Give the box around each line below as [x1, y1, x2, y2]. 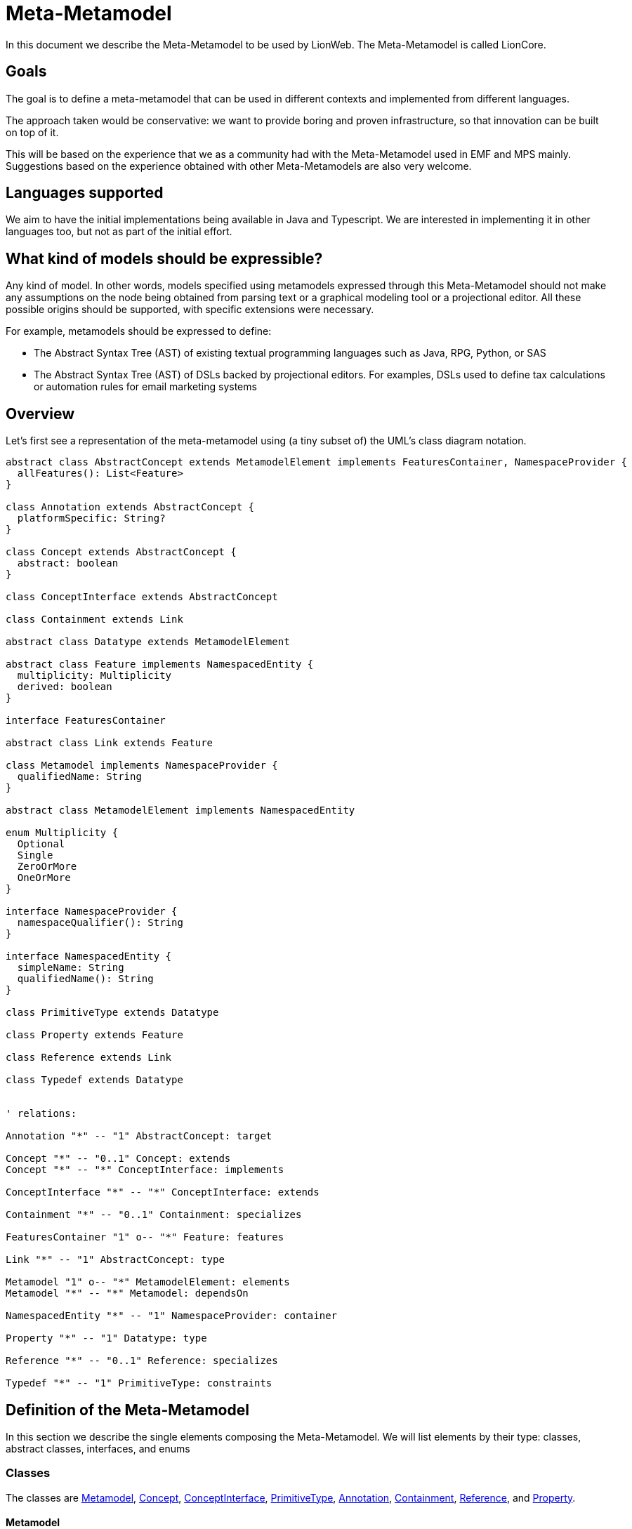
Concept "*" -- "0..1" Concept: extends [6, 1153, 231, 1165]
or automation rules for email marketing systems [34, 380, 257, 393]
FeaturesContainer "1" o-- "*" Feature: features [6, 1231, 284, 1243]
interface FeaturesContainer [6, 715, 166, 727]
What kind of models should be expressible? [6, 249, 323, 267]
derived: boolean [17, 681, 112, 693]
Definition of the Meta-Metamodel [6, 1401, 249, 1419]
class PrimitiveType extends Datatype [6, 1007, 219, 1019]
